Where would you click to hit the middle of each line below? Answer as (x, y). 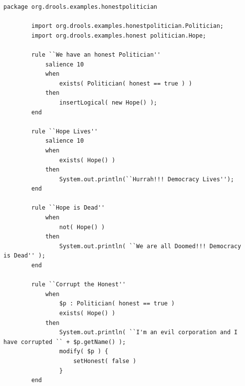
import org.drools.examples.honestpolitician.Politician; (128, 26)
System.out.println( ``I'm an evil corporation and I (148, 332)
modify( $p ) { (84, 352)
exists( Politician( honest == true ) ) (126, 83)
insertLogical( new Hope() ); (108, 102)
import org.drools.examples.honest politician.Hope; (119, 35)
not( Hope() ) (82, 227)
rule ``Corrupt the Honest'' (79, 285)
